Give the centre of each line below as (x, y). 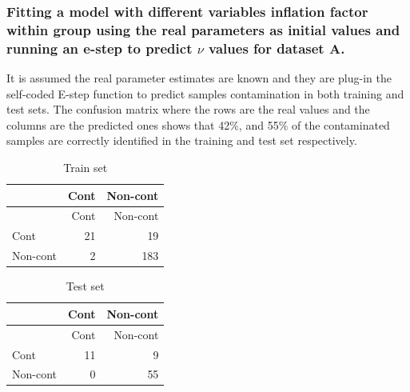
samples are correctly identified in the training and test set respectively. (182, 140)
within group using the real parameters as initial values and (203, 29)
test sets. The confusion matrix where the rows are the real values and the (188, 109)
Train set (86, 168)
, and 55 (259, 124)
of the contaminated (340, 124)
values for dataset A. (277, 48)
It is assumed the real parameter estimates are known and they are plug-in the (199, 78)
